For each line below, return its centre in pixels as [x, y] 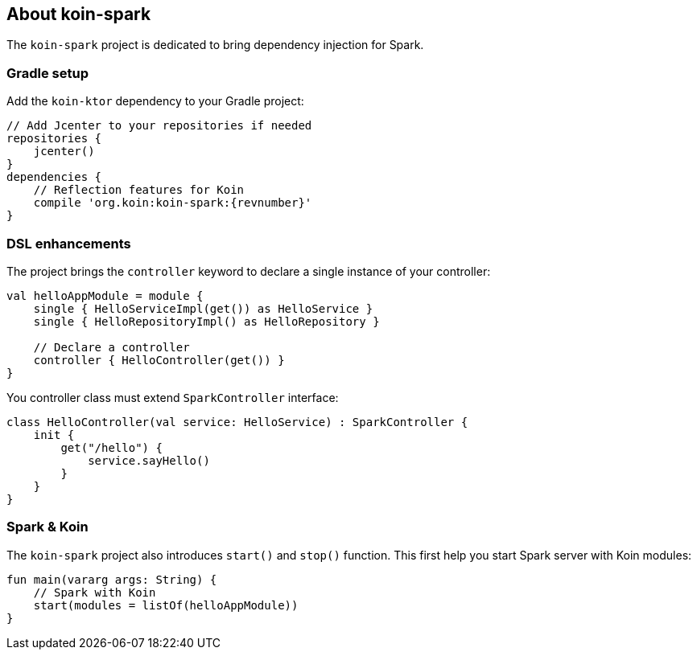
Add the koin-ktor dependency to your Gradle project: [155, 101]
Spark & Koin [47, 527]
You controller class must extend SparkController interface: [173, 397]
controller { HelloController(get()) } [159, 360]
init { [54, 435]
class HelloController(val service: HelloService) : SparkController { [237, 422]
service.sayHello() [149, 460]
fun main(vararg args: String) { [112, 579]
